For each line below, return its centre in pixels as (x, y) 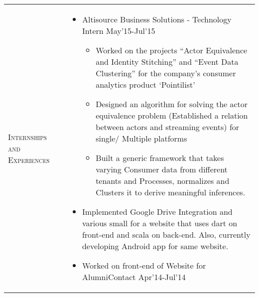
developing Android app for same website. (155, 246)
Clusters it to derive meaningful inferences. (171, 192)
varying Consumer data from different (162, 169)
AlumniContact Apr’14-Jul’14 (134, 277)
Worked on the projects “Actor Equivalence (172, 50)
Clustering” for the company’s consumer (166, 73)
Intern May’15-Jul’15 (119, 31)
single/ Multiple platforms (141, 138)
